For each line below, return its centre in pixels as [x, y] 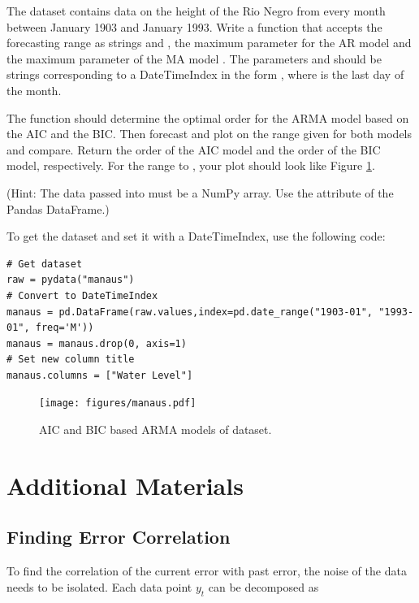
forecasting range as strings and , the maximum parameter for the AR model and [209, 43]
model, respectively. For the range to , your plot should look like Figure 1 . [191, 165]
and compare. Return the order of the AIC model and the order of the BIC [194, 149]
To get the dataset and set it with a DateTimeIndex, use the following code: [196, 236]
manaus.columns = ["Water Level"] [100, 375]
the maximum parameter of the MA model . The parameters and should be [194, 58]
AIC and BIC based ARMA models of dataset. [156, 429]
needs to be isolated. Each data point [99, 586]
